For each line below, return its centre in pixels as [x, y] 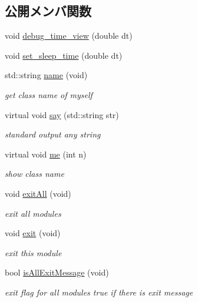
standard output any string [53, 134]
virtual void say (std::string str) [62, 114]
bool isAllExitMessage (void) [57, 272]
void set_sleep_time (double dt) [64, 55]
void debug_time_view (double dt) [69, 36]
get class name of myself [49, 94]
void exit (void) [33, 233]
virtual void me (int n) [46, 154]
